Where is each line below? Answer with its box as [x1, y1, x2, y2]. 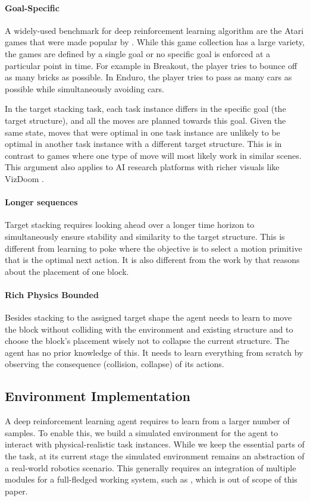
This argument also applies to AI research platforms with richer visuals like [5, 161, 280, 173]
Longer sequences [5, 196, 78, 208]
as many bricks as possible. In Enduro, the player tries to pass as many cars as [5, 71, 292, 83]
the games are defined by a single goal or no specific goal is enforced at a [5, 47, 271, 60]
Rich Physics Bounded [5, 288, 99, 300]
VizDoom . [5, 172, 44, 184]
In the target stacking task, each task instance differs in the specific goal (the [5, 102, 286, 115]
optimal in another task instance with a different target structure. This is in [5, 137, 282, 150]
